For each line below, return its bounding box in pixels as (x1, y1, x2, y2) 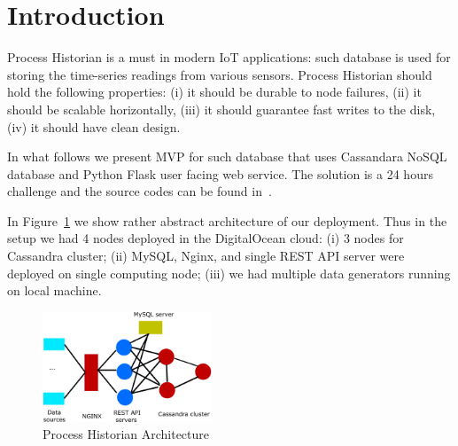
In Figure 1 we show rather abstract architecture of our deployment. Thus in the (7, 211, 447, 230)
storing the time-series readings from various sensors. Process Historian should (7, 65, 432, 83)
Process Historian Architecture (43, 425, 210, 443)
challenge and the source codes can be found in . (7, 182, 272, 200)
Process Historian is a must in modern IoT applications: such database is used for (7, 48, 451, 67)
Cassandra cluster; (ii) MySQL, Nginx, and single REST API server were (7, 246, 405, 265)
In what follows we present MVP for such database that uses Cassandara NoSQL (7, 147, 447, 166)
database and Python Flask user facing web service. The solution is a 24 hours (7, 164, 433, 183)
